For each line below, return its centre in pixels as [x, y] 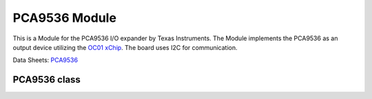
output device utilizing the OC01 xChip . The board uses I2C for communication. [125, 47]
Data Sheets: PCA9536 [45, 60]
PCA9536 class [46, 80]
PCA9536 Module [65, 18]
